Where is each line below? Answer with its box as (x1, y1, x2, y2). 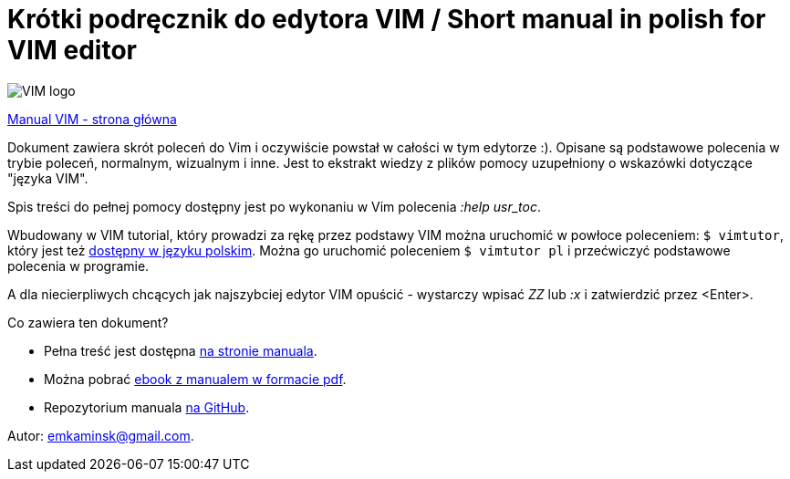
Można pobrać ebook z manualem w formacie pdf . (44, 370, 347, 387)
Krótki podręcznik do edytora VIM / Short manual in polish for (7, 4, 766, 35)
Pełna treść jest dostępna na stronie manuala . (44, 342, 317, 359)
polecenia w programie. (7, 257, 150, 274)
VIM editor (7, 35, 137, 66)
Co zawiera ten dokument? (7, 314, 169, 330)
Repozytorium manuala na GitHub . (44, 399, 250, 415)
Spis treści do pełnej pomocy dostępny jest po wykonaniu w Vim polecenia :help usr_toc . (7, 198, 541, 214)
